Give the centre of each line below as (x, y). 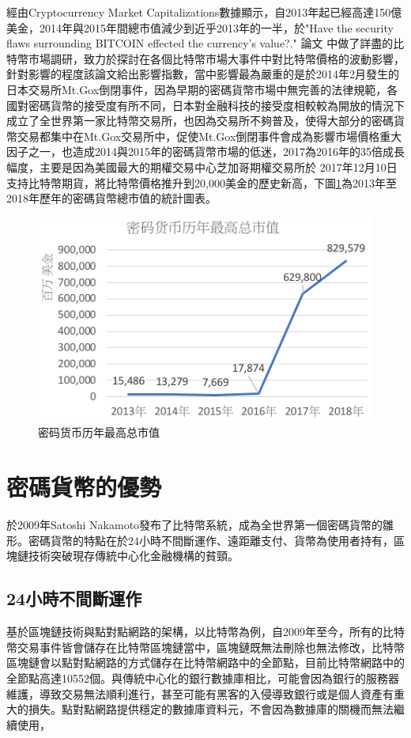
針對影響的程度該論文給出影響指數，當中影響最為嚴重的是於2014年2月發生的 (203, 74)
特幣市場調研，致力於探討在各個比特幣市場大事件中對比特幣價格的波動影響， (205, 58)
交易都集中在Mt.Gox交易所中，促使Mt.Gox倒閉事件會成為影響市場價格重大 (209, 136)
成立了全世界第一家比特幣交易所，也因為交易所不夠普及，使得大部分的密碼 (200, 121)
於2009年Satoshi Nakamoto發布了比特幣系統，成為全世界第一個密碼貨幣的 (195, 525)
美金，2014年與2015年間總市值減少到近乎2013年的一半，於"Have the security (200, 27)
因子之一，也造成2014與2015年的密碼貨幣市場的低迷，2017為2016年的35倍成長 (205, 151)
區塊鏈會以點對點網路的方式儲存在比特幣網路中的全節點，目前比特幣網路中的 (205, 662)
